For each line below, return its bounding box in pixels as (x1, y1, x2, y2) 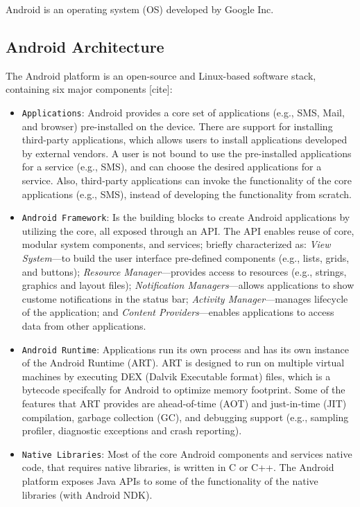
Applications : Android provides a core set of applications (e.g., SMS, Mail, (22, 105, 345, 119)
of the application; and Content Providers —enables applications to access (22, 305, 334, 319)
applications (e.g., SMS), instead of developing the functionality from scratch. (22, 186, 352, 201)
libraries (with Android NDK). (22, 487, 153, 501)
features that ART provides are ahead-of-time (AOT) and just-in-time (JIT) (22, 396, 347, 411)
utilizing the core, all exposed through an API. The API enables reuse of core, (22, 223, 354, 238)
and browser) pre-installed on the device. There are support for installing (22, 118, 333, 133)
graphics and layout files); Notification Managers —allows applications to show (22, 278, 354, 292)
